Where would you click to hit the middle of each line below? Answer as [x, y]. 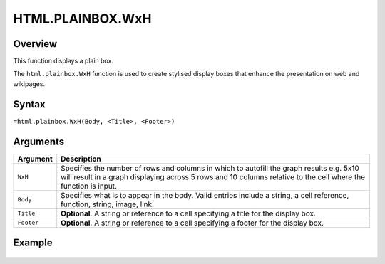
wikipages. [29, 84]
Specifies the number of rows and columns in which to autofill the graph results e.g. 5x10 [210, 168]
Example [33, 243]
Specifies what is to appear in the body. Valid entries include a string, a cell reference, [205, 195]
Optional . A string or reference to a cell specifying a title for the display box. [189, 213]
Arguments [39, 141]
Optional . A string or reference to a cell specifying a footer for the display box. [192, 223]
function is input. [89, 186]
